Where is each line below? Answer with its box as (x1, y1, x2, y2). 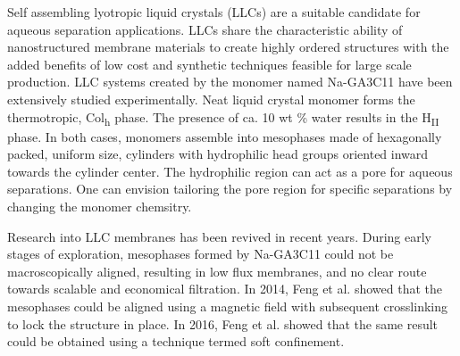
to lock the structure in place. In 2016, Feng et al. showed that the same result (7, 314, 439, 333)
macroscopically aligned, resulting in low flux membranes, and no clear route (7, 261, 427, 280)
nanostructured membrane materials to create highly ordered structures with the (7, 37, 449, 56)
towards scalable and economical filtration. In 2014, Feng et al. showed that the (7, 279, 442, 298)
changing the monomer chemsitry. (7, 197, 192, 216)
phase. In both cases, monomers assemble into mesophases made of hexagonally (7, 127, 442, 145)
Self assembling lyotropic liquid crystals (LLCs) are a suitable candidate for (7, 3, 421, 21)
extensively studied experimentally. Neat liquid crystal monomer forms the (7, 89, 415, 108)
